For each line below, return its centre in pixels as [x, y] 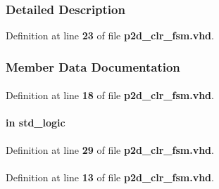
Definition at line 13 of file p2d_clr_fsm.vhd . [110, 177]
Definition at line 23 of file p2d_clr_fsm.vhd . [110, 35]
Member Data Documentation [93, 66]
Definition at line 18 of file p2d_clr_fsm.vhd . [110, 95]
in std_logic [36, 123]
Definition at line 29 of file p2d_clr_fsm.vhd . [110, 149]
